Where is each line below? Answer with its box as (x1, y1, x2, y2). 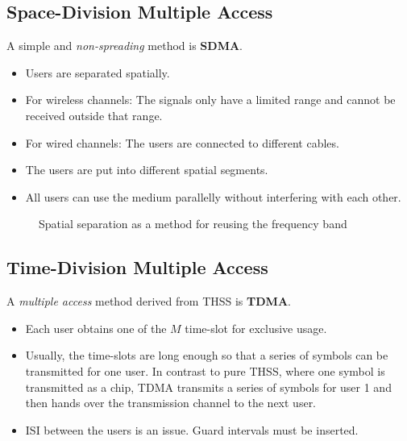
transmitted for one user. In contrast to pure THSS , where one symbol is (25, 362, 385, 379)
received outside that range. (25, 106, 163, 123)
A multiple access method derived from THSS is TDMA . (6, 293, 291, 310)
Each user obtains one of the (25, 319, 167, 336)
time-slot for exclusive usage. (185, 319, 327, 336)
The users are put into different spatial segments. (25, 161, 268, 178)
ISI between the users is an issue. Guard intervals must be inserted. (25, 421, 359, 438)
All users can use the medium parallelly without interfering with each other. (25, 188, 401, 205)
